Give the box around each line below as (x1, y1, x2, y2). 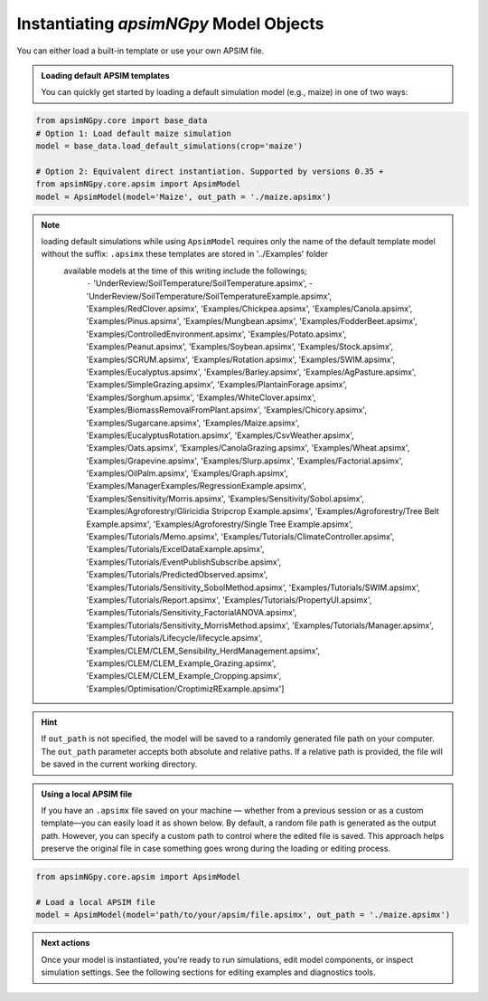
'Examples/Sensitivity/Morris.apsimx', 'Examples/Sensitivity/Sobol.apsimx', (86, 493, 365, 504)
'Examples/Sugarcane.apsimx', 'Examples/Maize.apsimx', (86, 417, 300, 428)
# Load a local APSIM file (35, 897, 155, 907)
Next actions (41, 938, 90, 949)
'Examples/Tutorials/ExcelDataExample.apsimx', (86, 544, 265, 555)
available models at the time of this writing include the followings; (63, 265, 307, 276)
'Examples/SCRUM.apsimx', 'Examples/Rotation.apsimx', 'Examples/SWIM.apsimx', (86, 354, 396, 365)
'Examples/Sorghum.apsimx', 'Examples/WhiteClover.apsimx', (86, 392, 316, 403)
